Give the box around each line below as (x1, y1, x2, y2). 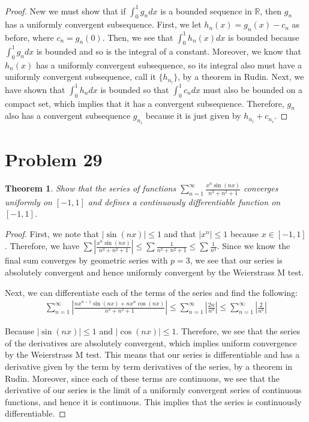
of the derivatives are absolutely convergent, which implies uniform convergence (5, 336, 297, 349)
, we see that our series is (190, 254, 283, 267)
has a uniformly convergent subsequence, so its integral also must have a (35, 58, 302, 71)
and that (164, 227, 196, 240)
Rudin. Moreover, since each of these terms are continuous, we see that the (5, 372, 280, 384)
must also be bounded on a (203, 83, 303, 95)
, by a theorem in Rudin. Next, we (178, 70, 304, 83)
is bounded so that (100, 83, 169, 95)
